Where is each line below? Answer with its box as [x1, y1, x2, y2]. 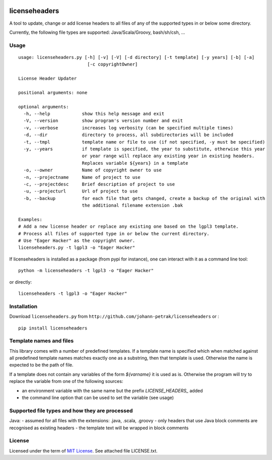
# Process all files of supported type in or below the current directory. [18, 231, 210, 236]
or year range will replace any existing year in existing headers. [82, 153, 255, 159]
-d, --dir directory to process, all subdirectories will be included [23, 132, 234, 138]
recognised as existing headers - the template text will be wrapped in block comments [9, 425, 189, 431]
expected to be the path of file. [9, 362, 74, 368]
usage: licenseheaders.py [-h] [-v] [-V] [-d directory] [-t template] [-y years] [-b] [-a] [18, 54, 255, 60]
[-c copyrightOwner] [87, 61, 138, 68]
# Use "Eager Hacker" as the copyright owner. [18, 238, 135, 244]
